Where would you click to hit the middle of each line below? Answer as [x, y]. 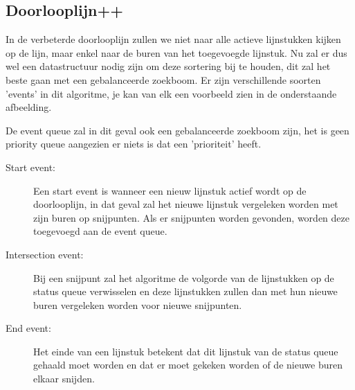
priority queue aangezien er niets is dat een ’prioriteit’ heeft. [134, 144]
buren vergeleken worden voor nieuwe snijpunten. [138, 304]
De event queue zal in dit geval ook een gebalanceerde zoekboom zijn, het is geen [177, 130]
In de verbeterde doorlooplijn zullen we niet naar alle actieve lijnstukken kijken [173, 39]
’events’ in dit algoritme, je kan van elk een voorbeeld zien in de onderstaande [171, 93]
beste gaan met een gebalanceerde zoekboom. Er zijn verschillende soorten [163, 79]
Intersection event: [45, 254]
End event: [28, 328]
